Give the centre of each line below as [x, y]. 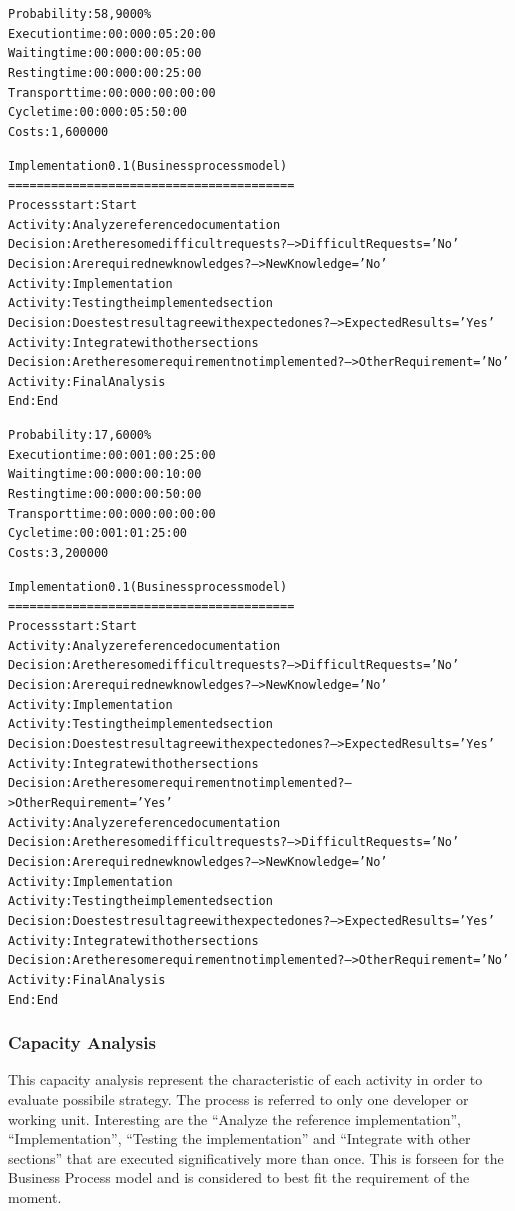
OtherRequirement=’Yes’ [94, 802]
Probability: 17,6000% [80, 435]
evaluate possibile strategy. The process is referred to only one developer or [238, 1098]
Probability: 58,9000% [80, 14]
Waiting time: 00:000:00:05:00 [105, 53]
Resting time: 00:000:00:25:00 [105, 72]
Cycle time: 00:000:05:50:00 [97, 112]
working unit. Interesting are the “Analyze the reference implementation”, [234, 1118]
